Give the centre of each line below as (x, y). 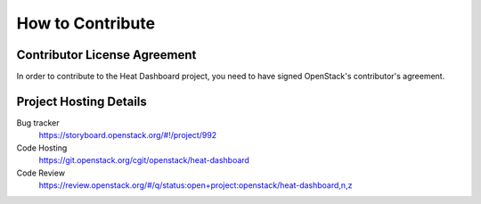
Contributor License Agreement (106, 55)
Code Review (41, 173)
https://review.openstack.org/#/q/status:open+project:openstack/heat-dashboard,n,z (196, 185)
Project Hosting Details (82, 101)
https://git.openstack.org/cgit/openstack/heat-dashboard (144, 160)
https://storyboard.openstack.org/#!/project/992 (128, 135)
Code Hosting (42, 148)
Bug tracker (38, 122)
